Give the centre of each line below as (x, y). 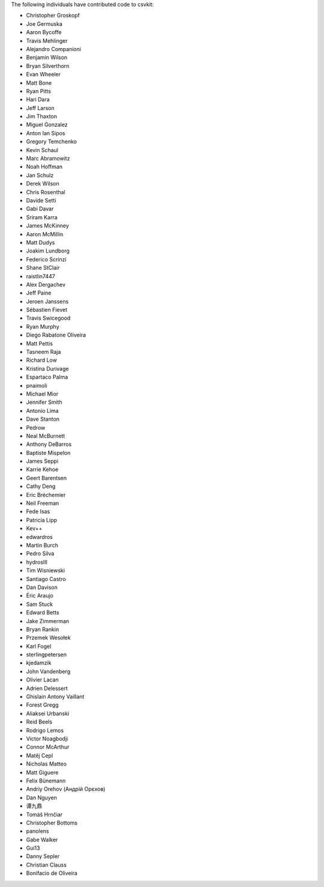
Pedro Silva (40, 553)
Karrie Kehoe (42, 469)
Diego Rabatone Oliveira (56, 335)
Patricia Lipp (41, 520)
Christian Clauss (46, 865)
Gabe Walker (42, 840)
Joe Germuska (44, 23)
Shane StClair (43, 268)
